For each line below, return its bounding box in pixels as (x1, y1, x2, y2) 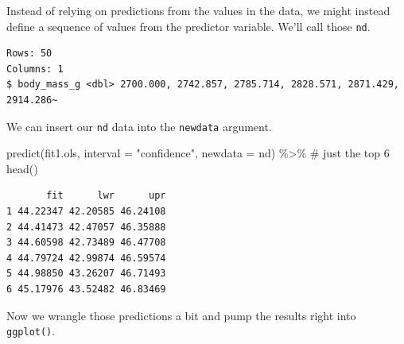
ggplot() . (6, 323, 56, 339)
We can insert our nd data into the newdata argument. (6, 118, 272, 134)
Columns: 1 (6, 63, 64, 75)
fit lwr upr (46, 190, 166, 202)
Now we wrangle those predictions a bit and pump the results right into (6, 307, 356, 323)
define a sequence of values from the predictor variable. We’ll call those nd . (6, 17, 371, 34)
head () (6, 160, 38, 176)
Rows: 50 (6, 48, 52, 60)
